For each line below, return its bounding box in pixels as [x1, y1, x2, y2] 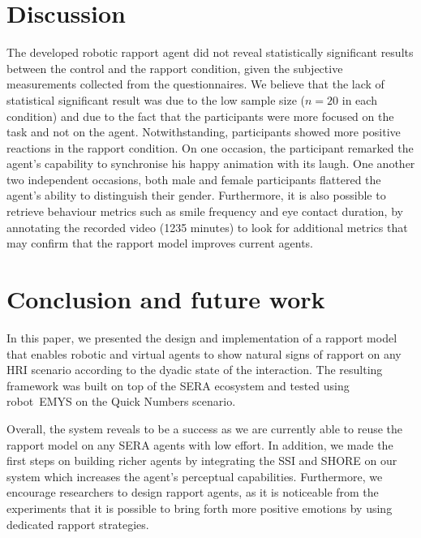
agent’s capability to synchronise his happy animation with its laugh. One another [6, 155, 415, 172]
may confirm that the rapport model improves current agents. [6, 235, 313, 252]
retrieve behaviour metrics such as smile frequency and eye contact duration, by [6, 203, 403, 220]
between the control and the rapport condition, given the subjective [6, 59, 343, 76]
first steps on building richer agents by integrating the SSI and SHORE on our [6, 452, 397, 469]
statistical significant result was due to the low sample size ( [6, 91, 306, 108]
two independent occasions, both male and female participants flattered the [6, 170, 381, 187]
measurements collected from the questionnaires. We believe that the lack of [6, 75, 384, 93]
